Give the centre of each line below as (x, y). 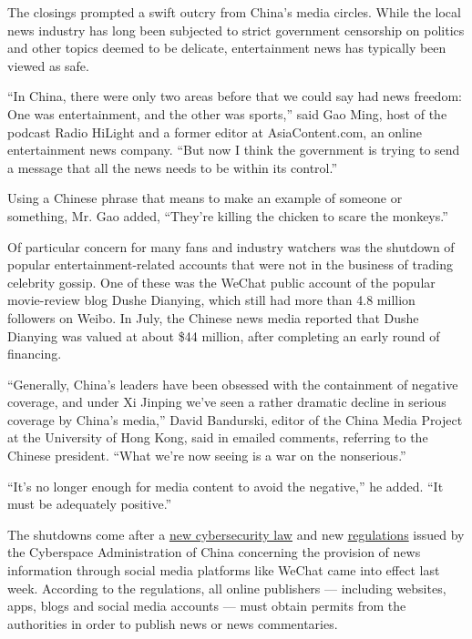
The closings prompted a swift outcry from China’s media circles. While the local (234, 12)
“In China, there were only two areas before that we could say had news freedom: (235, 96)
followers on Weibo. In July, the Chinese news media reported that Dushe (213, 317)
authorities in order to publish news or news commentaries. (173, 623)
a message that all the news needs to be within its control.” (173, 167)
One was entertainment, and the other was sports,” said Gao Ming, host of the (227, 113)
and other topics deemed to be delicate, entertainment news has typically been (227, 48)
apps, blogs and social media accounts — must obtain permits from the (207, 606)
